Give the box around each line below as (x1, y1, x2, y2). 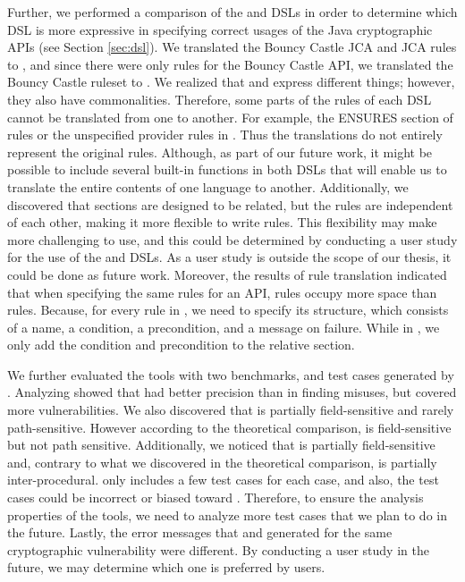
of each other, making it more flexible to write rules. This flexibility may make (7, 213, 437, 232)
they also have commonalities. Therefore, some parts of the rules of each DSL (7, 89, 432, 108)
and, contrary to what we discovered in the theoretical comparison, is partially (7, 452, 437, 471)
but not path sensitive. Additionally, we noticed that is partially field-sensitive (7, 435, 435, 454)
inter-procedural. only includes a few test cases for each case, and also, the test (7, 470, 439, 489)
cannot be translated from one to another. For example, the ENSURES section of (7, 107, 453, 126)
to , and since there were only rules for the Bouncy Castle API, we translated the (7, 55, 453, 73)
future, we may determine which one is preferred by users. (7, 558, 325, 577)
